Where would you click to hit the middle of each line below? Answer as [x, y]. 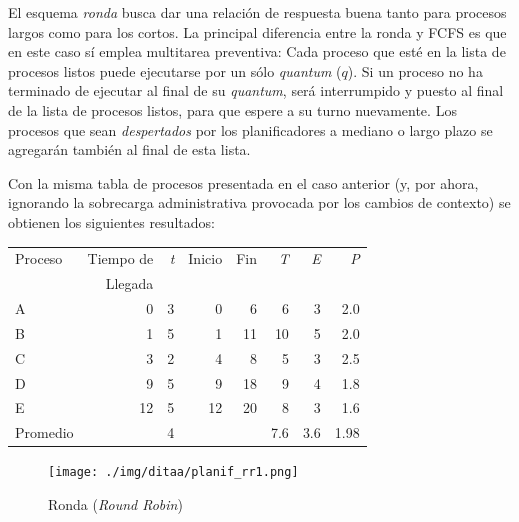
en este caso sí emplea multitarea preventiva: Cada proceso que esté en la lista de [257, 51]
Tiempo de [120, 258]
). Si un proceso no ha [415, 70]
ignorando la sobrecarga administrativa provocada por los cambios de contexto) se [259, 202]
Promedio [44, 432]
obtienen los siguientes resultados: [111, 221]
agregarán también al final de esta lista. [129, 149]
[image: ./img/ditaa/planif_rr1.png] [173, 472]
